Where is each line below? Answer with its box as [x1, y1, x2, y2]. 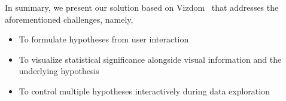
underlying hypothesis [19, 65, 99, 77]
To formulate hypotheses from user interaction [19, 33, 189, 45]
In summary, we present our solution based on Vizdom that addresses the [5, 1, 279, 13]
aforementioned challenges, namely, [5, 13, 133, 25]
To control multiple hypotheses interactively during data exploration [19, 84, 270, 97]
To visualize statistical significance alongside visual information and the [19, 53, 282, 65]
